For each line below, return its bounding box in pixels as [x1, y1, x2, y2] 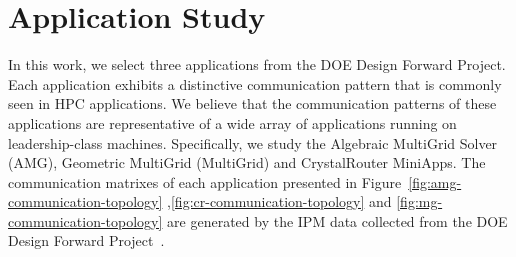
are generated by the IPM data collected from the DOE [167, 210, 508, 231]
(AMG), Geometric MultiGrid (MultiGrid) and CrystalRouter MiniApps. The [8, 152, 486, 173]
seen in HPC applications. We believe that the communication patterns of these [8, 93, 497, 114]
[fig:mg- [396, 191, 443, 212]
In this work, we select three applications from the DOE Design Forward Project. [8, 54, 506, 75]
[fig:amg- [408, 171, 462, 192]
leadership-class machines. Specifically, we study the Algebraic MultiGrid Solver [8, 132, 498, 153]
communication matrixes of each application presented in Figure [8, 171, 402, 192]
